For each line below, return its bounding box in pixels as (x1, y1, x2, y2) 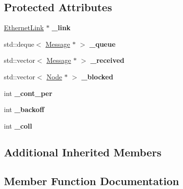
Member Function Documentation (4, 173, 180, 188)
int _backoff (4, 104, 44, 114)
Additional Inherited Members (4, 144, 162, 159)
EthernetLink (4, 22, 44, 33)
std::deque (4, 38, 34, 49)
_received (90, 55, 124, 65)
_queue (89, 38, 116, 49)
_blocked (81, 71, 113, 81)
